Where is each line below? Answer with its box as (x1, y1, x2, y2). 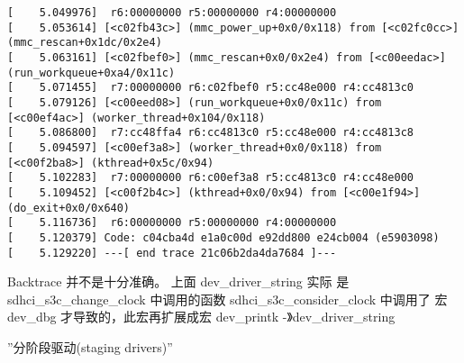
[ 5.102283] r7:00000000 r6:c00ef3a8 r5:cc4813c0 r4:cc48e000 (7, 171, 414, 185)
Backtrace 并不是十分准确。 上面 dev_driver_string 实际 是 (7, 272, 350, 291)
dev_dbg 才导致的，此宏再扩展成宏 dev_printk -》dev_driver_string (7, 307, 396, 326)
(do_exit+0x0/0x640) (7, 201, 131, 214)
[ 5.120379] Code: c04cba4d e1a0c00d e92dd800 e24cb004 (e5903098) (7, 231, 440, 244)
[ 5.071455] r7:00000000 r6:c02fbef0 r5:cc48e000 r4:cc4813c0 (7, 81, 414, 95)
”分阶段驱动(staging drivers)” (7, 337, 173, 356)
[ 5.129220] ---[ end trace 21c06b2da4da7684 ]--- (7, 246, 337, 259)
